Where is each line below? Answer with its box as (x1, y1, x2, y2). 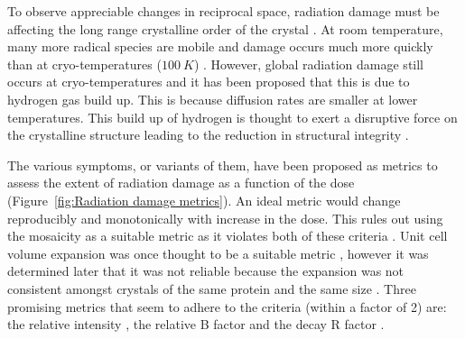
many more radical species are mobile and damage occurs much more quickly (7, 37, 433, 56)
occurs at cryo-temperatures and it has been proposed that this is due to (7, 72, 410, 91)
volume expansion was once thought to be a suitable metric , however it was (7, 243, 429, 262)
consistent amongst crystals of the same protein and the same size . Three (7, 279, 416, 298)
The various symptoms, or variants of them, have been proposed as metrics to (7, 155, 438, 174)
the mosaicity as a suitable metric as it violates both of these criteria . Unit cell (7, 226, 448, 245)
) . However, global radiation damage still (193, 54, 424, 73)
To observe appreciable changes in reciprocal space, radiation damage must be (7, 2, 440, 20)
